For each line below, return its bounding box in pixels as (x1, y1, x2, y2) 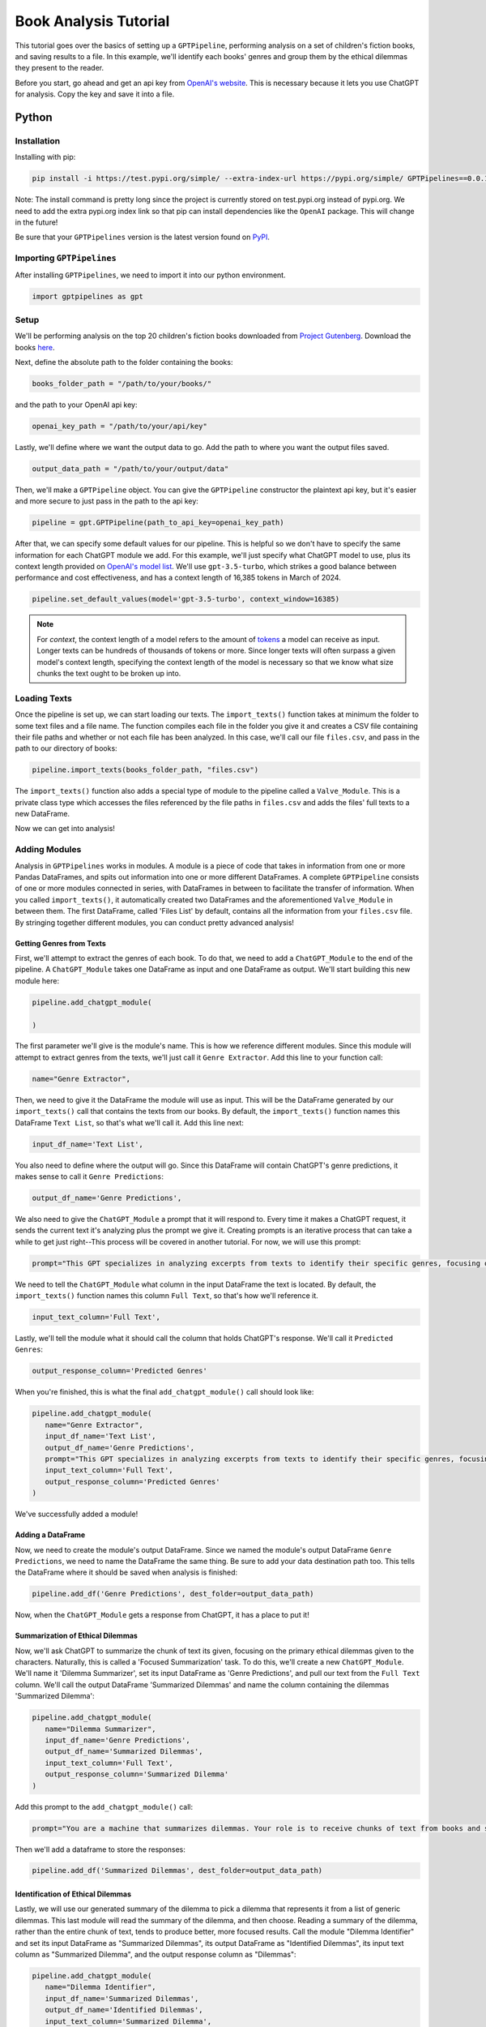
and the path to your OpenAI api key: (15, 400, 138, 409)
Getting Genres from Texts (15, 938, 107, 948)
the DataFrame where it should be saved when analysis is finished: (15, 1567, 238, 1577)
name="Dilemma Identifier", (45, 1982, 157, 1992)
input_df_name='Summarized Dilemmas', (45, 1994, 199, 2003)
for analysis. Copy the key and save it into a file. (15, 89, 175, 99)
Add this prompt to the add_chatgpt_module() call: (15, 1802, 194, 1811)
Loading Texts (15, 692, 72, 704)
